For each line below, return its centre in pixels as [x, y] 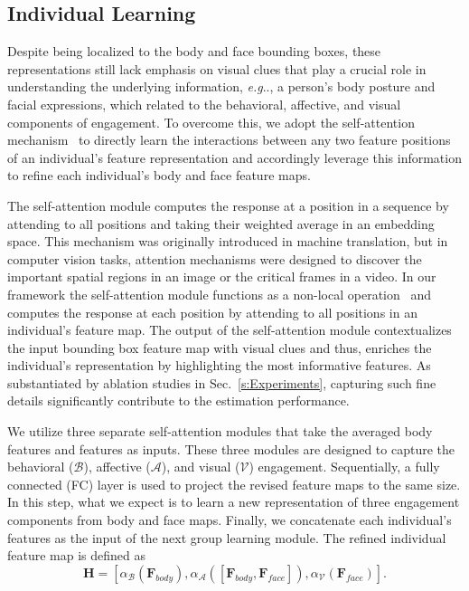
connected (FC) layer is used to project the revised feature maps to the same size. [234, 484]
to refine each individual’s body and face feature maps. [159, 175]
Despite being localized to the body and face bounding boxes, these [194, 51]
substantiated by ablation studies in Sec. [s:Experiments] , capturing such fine [222, 382]
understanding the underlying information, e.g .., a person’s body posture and [221, 86]
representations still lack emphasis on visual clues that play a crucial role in [217, 68]
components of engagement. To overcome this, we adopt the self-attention [211, 122]
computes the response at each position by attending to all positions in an [212, 312]
